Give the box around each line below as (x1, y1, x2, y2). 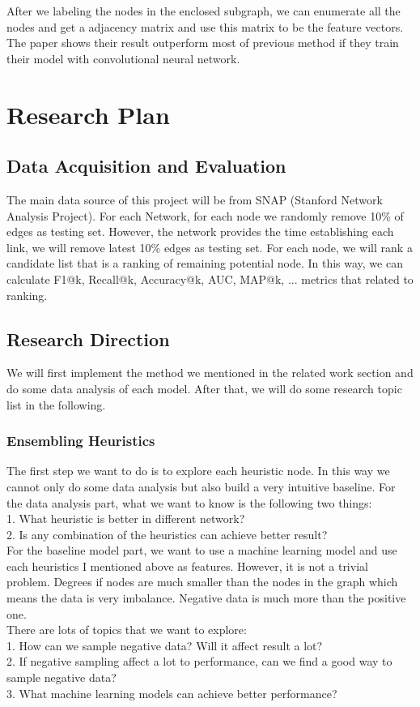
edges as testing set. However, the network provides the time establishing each (6, 223, 394, 240)
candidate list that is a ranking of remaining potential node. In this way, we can (6, 255, 403, 272)
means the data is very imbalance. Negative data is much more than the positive (6, 589, 406, 606)
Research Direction (6, 326, 170, 351)
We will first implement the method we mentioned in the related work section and (6, 364, 414, 381)
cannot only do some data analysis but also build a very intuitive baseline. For (6, 478, 396, 495)
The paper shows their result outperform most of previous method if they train (6, 34, 399, 51)
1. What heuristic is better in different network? (6, 510, 245, 527)
